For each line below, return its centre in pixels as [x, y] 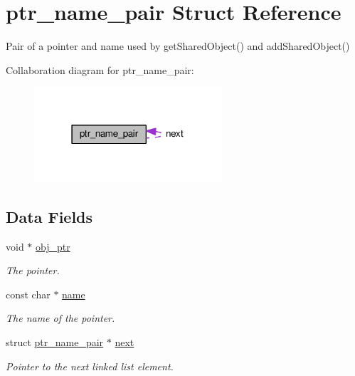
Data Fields [49, 216]
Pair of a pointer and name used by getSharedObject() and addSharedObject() [178, 46]
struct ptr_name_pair [55, 342]
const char [28, 294]
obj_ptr [53, 246]
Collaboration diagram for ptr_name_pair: [100, 69]
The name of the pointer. [60, 318]
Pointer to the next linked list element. [90, 366]
